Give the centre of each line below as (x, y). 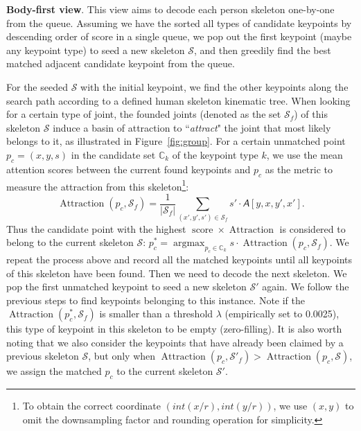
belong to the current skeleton (70, 242)
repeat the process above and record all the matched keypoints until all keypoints (179, 259)
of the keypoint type (215, 154)
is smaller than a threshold (156, 314)
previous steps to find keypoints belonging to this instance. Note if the (156, 300)
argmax (189, 244)
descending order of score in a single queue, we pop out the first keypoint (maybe (179, 36)
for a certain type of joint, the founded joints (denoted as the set (144, 114)
